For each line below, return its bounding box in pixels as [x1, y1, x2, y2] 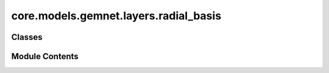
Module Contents [11, 51, 79, 62]
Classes [11, 32, 43, 42]
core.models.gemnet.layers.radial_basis [11, 9, 222, 22]
